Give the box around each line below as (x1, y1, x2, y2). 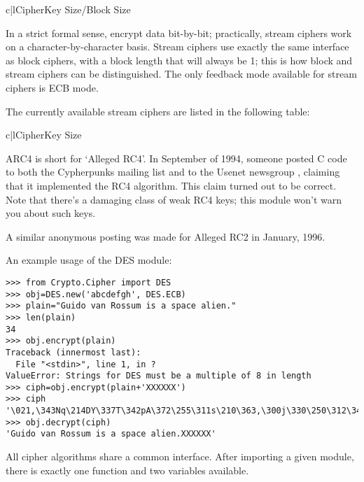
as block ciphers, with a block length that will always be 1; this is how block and (6, 52, 353, 67)
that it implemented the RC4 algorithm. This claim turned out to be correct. (6, 178, 337, 192)
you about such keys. (6, 206, 96, 220)
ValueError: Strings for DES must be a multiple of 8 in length (6, 371, 311, 381)
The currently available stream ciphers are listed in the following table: (6, 104, 310, 118)
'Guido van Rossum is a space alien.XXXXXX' (6, 429, 216, 439)
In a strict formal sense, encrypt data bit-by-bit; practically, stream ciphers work (6, 25, 352, 40)
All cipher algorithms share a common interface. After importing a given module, (6, 449, 354, 464)
